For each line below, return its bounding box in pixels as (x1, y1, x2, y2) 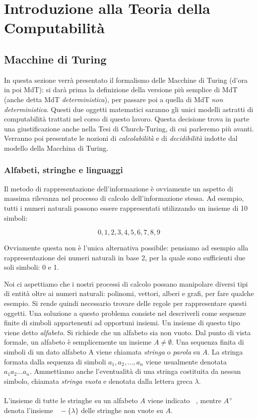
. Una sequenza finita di (172, 337, 244, 347)
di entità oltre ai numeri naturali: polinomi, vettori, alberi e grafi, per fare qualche (4, 288, 254, 299)
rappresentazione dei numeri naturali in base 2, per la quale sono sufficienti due (4, 252, 246, 262)
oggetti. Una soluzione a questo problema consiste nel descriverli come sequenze (4, 307, 246, 318)
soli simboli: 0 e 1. (4, 262, 59, 272)
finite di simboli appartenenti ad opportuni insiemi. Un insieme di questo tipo (4, 317, 241, 328)
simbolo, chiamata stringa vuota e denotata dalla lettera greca (4, 375, 193, 386)
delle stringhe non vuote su (81, 405, 163, 415)
